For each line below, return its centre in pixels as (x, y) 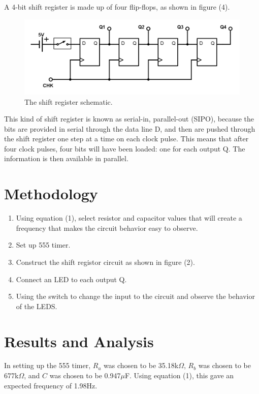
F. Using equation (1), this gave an (179, 375)
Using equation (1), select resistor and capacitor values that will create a (129, 218)
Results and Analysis (79, 341)
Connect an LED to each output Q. (71, 279)
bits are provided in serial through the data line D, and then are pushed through (130, 128)
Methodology (51, 193)
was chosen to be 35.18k (141, 365)
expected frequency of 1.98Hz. (51, 385)
